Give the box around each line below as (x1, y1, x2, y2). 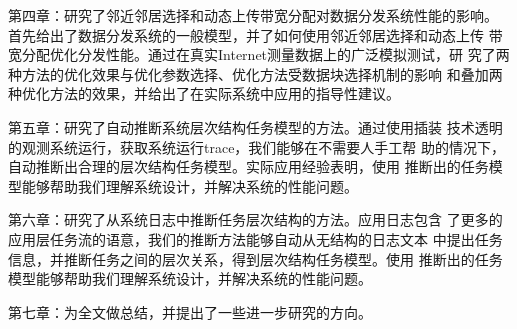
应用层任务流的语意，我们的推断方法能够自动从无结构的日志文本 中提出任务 (8, 228, 503, 249)
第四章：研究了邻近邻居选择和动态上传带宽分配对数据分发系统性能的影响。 (8, 5, 498, 25)
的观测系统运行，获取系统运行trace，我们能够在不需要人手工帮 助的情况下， (8, 136, 506, 157)
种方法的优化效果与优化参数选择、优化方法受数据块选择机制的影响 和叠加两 (8, 63, 503, 84)
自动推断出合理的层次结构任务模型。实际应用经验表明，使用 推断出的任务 (8, 156, 489, 177)
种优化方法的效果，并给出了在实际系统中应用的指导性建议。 (8, 83, 400, 104)
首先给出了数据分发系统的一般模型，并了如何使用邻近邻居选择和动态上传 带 (8, 24, 503, 45)
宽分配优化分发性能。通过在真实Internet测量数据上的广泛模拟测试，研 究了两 (8, 44, 510, 65)
